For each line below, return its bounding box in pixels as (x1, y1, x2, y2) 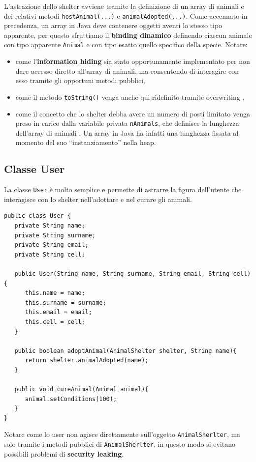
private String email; (14, 241, 89, 249)
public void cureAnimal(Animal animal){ (14, 386, 149, 393)
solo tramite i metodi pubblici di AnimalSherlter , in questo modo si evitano (4, 439, 235, 449)
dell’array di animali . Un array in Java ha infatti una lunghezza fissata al (15, 127, 239, 138)
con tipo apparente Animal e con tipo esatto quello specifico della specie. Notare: (4, 39, 248, 50)
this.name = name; (25, 289, 85, 297)
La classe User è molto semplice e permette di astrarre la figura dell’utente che (4, 184, 242, 195)
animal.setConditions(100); (25, 395, 117, 403)
